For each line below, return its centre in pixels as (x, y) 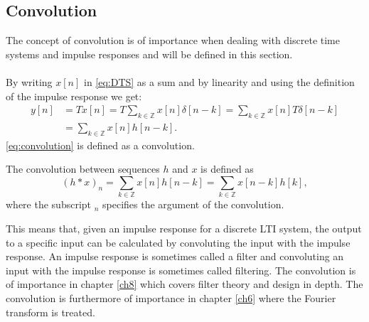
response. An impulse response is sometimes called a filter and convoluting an (175, 256)
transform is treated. (50, 312)
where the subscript (49, 204)
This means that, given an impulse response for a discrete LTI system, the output (184, 228)
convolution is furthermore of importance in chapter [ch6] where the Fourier (171, 297)
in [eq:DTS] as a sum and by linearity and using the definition (219, 81)
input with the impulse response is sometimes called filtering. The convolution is (181, 270)
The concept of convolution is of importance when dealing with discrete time (173, 40)
